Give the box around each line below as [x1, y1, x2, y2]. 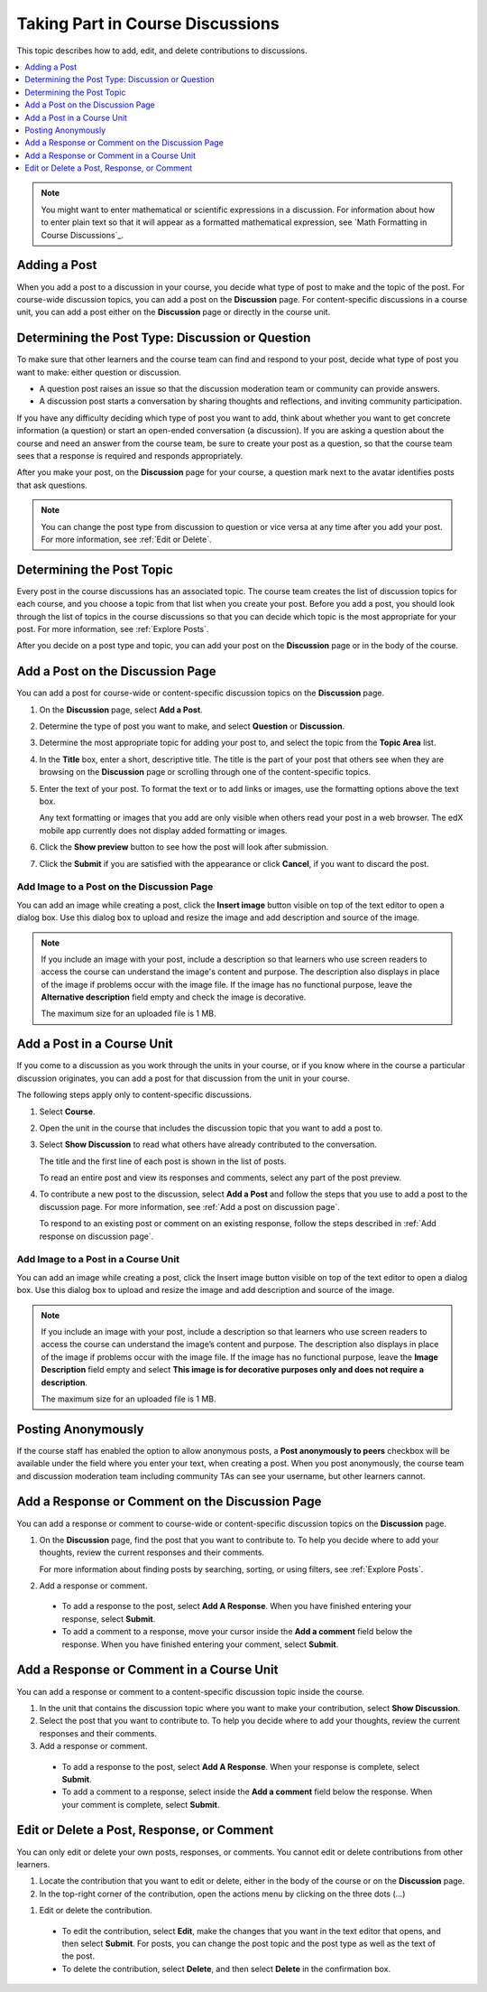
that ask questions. [16, 479, 87, 490]
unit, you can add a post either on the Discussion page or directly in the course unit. [16, 307, 331, 318]
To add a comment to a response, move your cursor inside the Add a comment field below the [61, 1626, 413, 1637]
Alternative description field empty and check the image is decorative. [41, 991, 307, 1002]
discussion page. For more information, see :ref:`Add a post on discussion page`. [39, 1201, 340, 1212]
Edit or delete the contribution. [39, 1905, 152, 1916]
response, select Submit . [61, 1613, 156, 1624]
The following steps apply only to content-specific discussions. [16, 1089, 253, 1101]
